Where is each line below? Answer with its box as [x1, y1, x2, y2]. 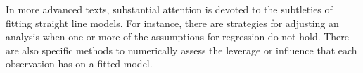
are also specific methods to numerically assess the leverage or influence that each [6, 42, 357, 57]
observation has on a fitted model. [6, 56, 153, 71]
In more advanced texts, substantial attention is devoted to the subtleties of [6, 2, 333, 16]
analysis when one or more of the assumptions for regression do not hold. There [6, 29, 350, 44]
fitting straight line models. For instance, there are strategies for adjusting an [6, 15, 339, 30]
